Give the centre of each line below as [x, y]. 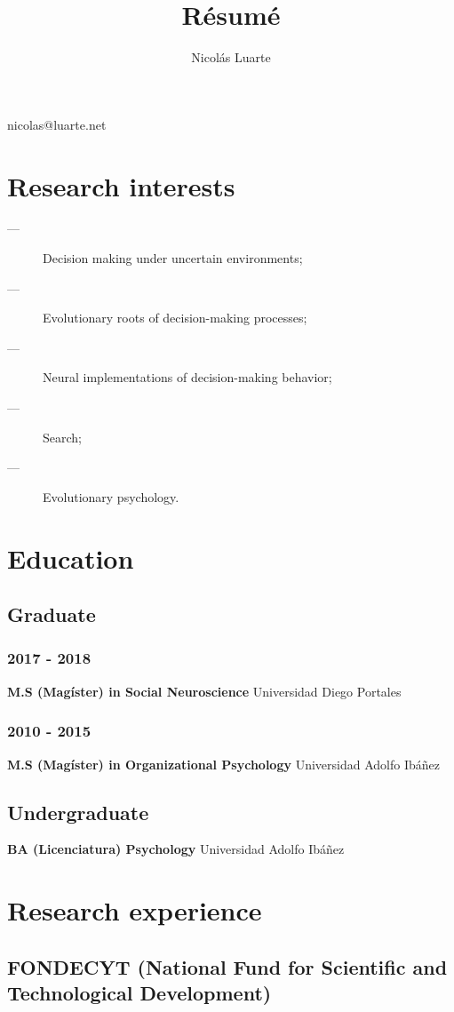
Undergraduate [78, 812]
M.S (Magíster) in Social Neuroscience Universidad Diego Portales [204, 691]
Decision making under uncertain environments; [173, 258]
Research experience [135, 910]
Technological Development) [139, 993]
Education [71, 558]
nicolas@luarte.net [57, 124]
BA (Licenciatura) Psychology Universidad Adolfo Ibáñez [176, 849]
